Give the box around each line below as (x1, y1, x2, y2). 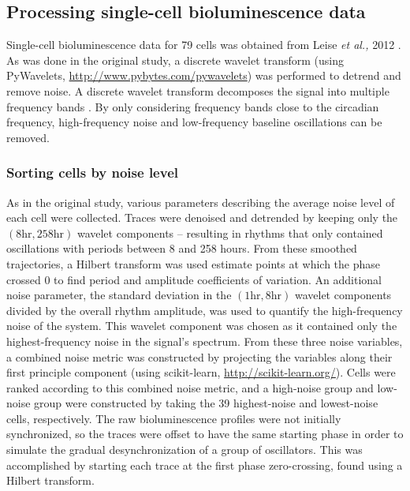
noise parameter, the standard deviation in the (6, 287, 232, 303)
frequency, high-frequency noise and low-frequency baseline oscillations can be (6, 114, 382, 130)
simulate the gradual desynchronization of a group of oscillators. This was (6, 441, 363, 458)
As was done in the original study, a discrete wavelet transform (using (6, 51, 344, 68)
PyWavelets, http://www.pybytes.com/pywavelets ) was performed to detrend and (6, 67, 401, 84)
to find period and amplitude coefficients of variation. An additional (54, 271, 382, 287)
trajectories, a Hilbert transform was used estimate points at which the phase (6, 255, 380, 272)
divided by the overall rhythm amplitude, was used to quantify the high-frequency (6, 302, 403, 318)
